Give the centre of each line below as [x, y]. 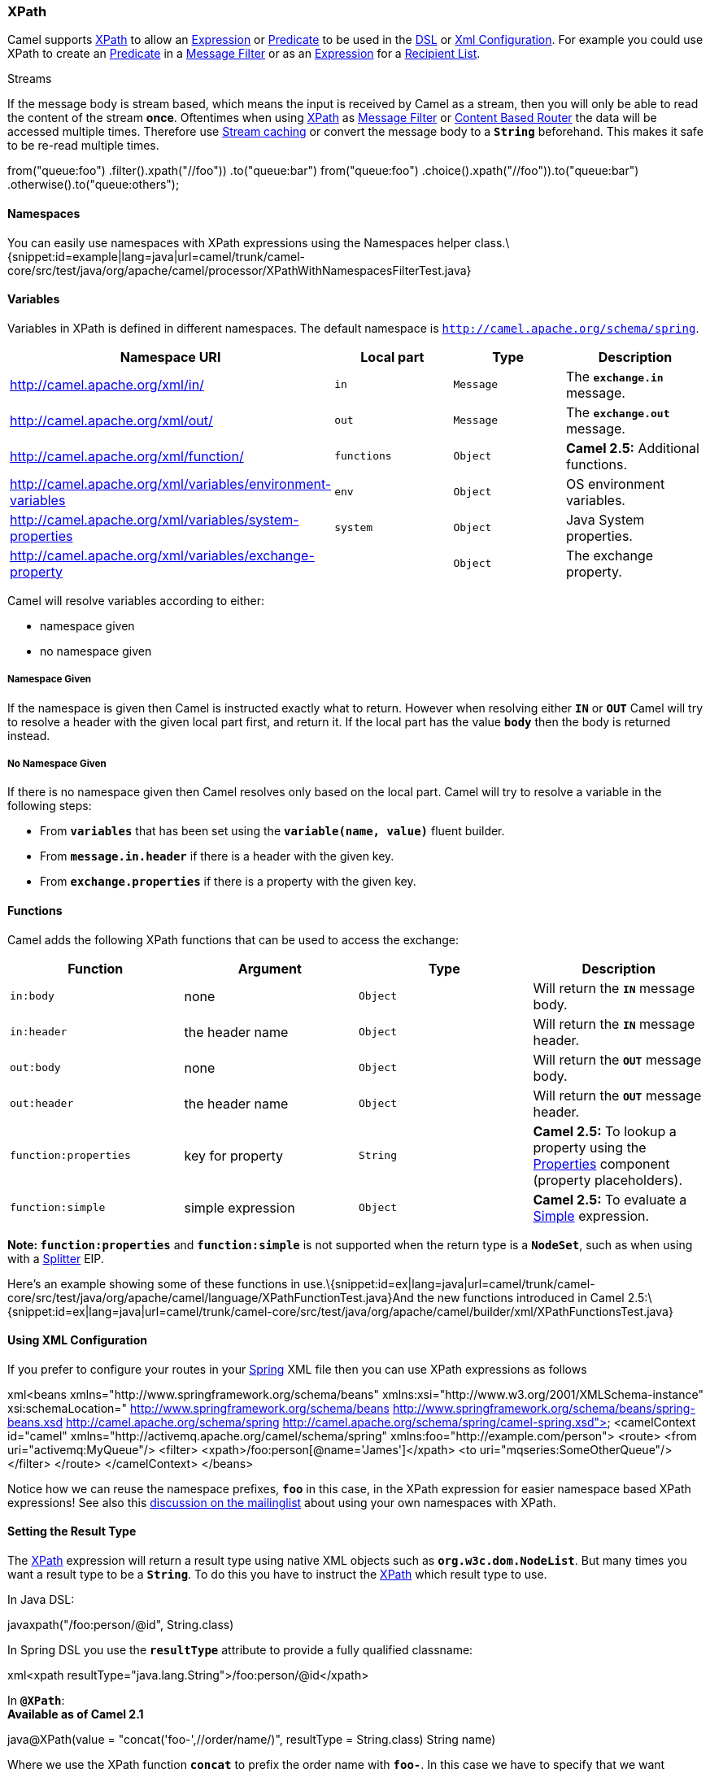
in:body [32, 996]
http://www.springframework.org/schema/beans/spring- [544, 1408]
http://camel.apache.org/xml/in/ [107, 384]
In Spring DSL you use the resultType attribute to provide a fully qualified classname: [240, 1650]
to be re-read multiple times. [83, 146]
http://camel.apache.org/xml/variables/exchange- [162, 555]
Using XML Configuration [77, 1340]
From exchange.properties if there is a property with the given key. [228, 882]
